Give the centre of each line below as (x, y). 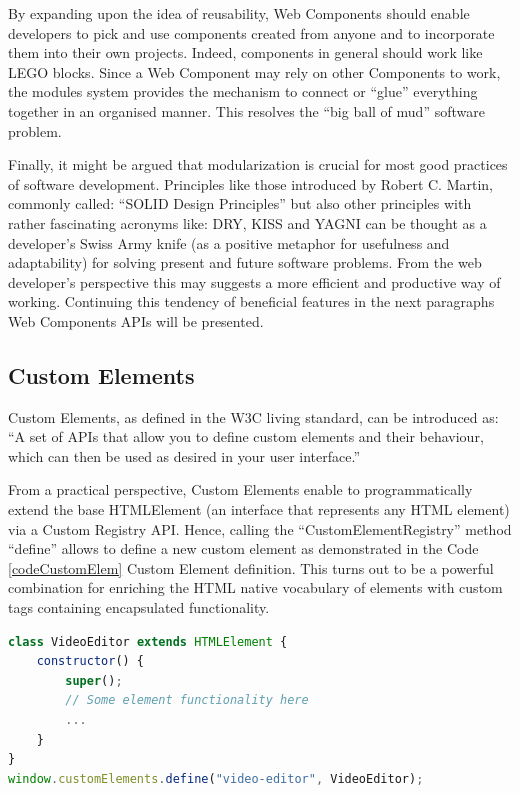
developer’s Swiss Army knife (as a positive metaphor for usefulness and (229, 242)
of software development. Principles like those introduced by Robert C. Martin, (251, 183)
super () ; (94, 680)
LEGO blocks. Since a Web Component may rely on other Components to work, (254, 71)
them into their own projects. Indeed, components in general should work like (245, 52)
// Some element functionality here (187, 700)
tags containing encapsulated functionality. (139, 607)
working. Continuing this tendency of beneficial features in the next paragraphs (251, 301)
